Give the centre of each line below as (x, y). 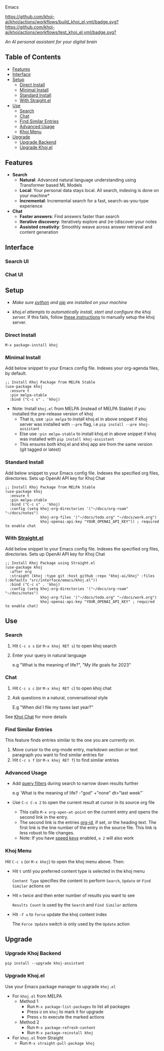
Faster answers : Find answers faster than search (69, 216)
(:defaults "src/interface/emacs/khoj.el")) (51, 580)
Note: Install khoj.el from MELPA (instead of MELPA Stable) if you (79, 409)
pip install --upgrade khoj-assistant (45, 964)
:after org (21, 572)
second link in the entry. (44, 817)
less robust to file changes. (47, 833)
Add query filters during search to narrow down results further (75, 783)
